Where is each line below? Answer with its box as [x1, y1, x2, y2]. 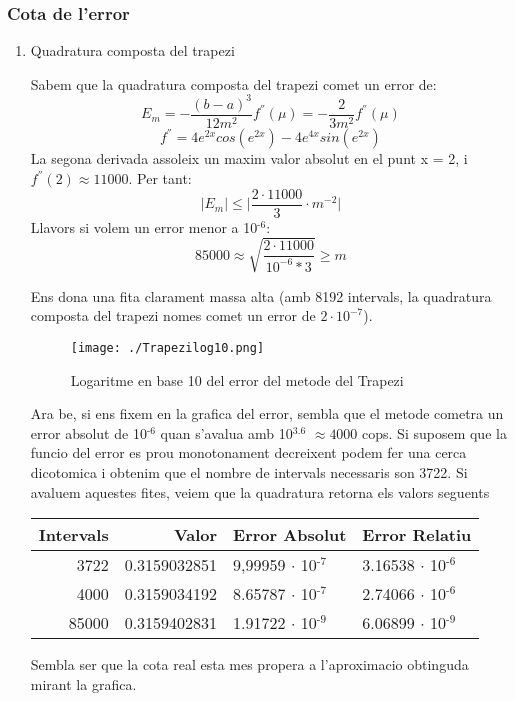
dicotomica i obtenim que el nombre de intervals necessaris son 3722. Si [30, 462, 468, 483]
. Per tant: [128, 168, 192, 189]
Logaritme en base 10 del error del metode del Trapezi [70, 369, 404, 390]
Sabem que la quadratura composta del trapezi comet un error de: [30, 73, 437, 94]
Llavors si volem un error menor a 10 [30, 216, 258, 237]
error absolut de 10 [30, 422, 147, 443]
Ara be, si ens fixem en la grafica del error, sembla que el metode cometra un [30, 403, 504, 424]
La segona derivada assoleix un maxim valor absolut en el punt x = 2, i [30, 148, 468, 169]
